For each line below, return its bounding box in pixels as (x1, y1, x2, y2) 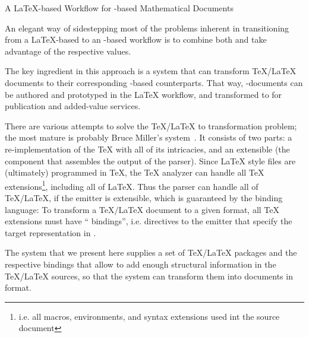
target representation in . (5, 226, 96, 239)
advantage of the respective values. (5, 44, 131, 57)
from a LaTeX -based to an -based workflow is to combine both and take (5, 33, 267, 46)
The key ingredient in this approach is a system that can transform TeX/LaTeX (5, 65, 297, 77)
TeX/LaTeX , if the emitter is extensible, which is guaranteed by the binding (5, 191, 283, 204)
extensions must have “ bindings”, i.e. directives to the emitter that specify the (5, 215, 292, 227)
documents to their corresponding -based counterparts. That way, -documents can (5, 76, 303, 88)
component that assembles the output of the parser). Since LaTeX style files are (5, 154, 296, 167)
